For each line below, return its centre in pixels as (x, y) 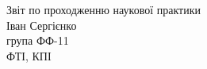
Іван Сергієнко (42, 25)
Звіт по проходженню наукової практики (103, 9)
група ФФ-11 (38, 40)
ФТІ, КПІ (29, 55)
